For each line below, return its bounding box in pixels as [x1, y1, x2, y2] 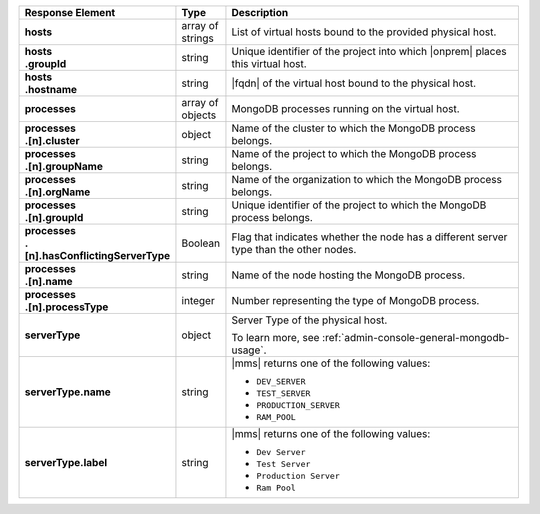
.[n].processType [24, 300, 109, 314]
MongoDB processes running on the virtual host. [231, 102, 460, 115]
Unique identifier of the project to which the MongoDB [231, 198, 487, 212]
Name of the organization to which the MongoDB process [231, 173, 502, 186]
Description [231, 6, 289, 19]
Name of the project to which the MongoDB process [231, 147, 477, 160]
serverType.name [24, 385, 112, 399]
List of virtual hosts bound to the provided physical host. [231, 25, 497, 39]
